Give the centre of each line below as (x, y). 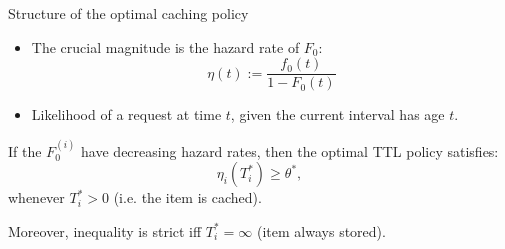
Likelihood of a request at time (126, 114)
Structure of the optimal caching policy (128, 13)
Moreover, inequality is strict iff (105, 230)
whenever (36, 197)
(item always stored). (321, 230)
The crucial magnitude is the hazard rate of (165, 46)
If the (25, 150)
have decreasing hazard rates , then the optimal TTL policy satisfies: (290, 150)
